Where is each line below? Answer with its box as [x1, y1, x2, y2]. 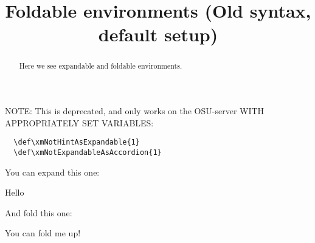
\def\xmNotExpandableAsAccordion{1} [13, 148, 162, 157]
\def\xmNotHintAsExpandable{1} [13, 138, 140, 147]
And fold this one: [5, 206, 72, 219]
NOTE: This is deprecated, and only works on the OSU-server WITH [5, 104, 265, 117]
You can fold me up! [5, 227, 81, 239]
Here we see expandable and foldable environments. [19, 61, 182, 71]
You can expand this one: [5, 165, 100, 178]
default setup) [98, 22, 218, 47]
